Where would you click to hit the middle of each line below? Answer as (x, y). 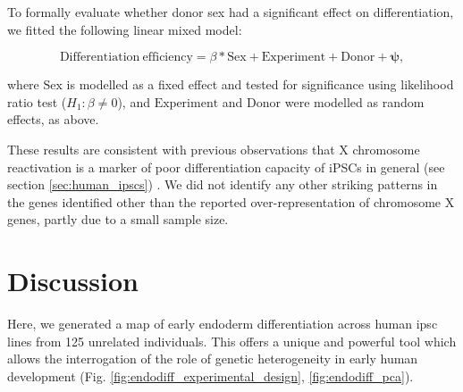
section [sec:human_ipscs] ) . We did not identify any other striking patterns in (223, 184)
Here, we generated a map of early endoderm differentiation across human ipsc (223, 324)
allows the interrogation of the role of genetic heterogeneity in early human (213, 359)
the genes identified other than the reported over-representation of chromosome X (231, 201)
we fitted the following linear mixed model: (125, 29)
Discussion (73, 281)
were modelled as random (354, 101)
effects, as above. (53, 119)
